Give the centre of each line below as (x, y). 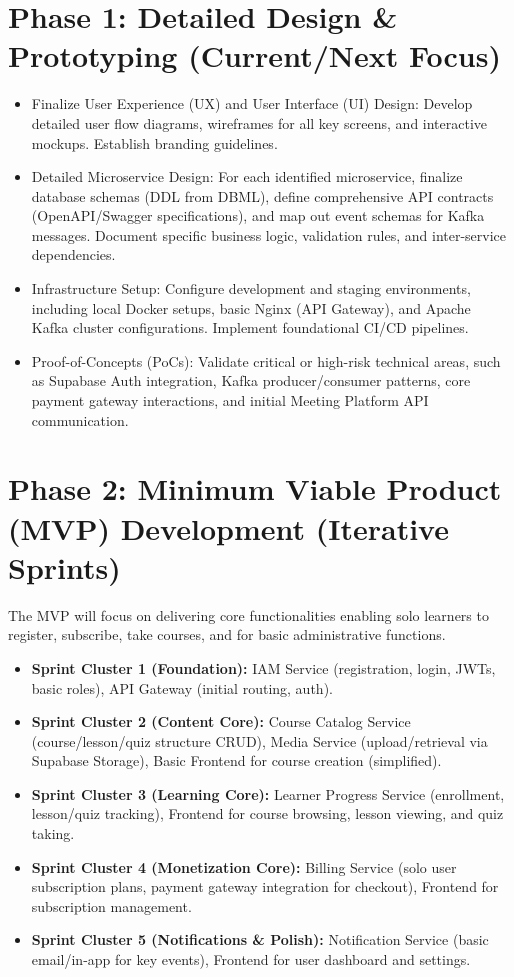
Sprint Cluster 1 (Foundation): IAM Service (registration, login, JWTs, (263, 667)
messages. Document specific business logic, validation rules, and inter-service (269, 234)
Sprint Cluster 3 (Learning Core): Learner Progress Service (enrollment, (268, 793)
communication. (80, 419)
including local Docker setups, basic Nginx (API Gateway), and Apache (251, 307)
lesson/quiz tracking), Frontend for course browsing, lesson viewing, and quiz (267, 813)
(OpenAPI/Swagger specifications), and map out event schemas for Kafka (258, 215)
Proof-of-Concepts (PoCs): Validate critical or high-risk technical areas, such (266, 360)
